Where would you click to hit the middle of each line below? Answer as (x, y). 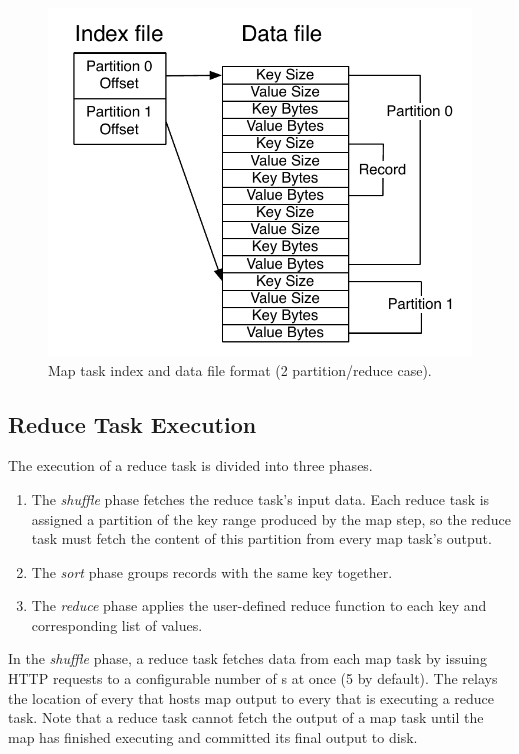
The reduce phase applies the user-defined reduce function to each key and (259, 605)
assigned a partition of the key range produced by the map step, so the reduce (271, 518)
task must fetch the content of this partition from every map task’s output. (261, 538)
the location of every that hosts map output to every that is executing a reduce (251, 697)
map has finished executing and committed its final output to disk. (213, 736)
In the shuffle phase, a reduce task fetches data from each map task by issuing (247, 658)
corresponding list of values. (117, 624)
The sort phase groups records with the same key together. (212, 571)
